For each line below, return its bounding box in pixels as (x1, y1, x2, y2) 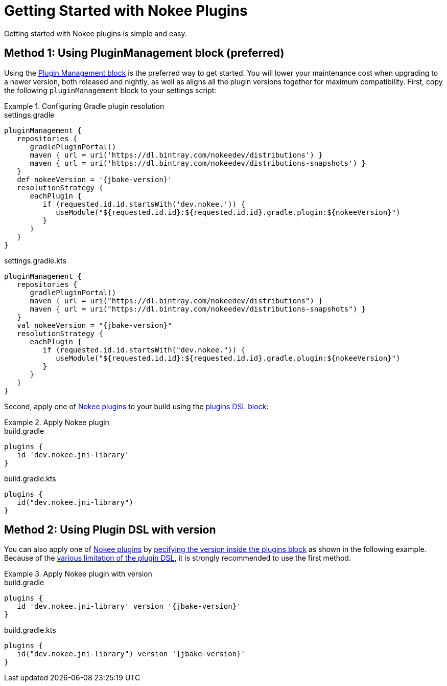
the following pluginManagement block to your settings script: (4, 85, 217, 95)
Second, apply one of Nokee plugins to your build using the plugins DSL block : (4, 402, 269, 411)
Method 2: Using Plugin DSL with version (4, 523, 216, 537)
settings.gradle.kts (4, 256, 66, 265)
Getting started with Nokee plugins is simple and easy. (4, 29, 187, 38)
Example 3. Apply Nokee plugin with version (4, 569, 152, 579)
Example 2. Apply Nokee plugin (4, 417, 109, 427)
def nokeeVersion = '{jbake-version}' (17, 175, 172, 184)
